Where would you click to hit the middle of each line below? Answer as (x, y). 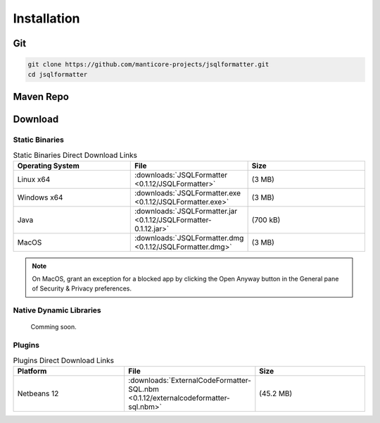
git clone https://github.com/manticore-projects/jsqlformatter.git (148, 65)
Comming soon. (53, 327)
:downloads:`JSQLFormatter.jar (186, 211)
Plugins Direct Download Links (63, 360)
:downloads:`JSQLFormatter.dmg (189, 238)
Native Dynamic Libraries (57, 310)
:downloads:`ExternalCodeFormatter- (189, 380)
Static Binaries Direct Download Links (75, 155)
